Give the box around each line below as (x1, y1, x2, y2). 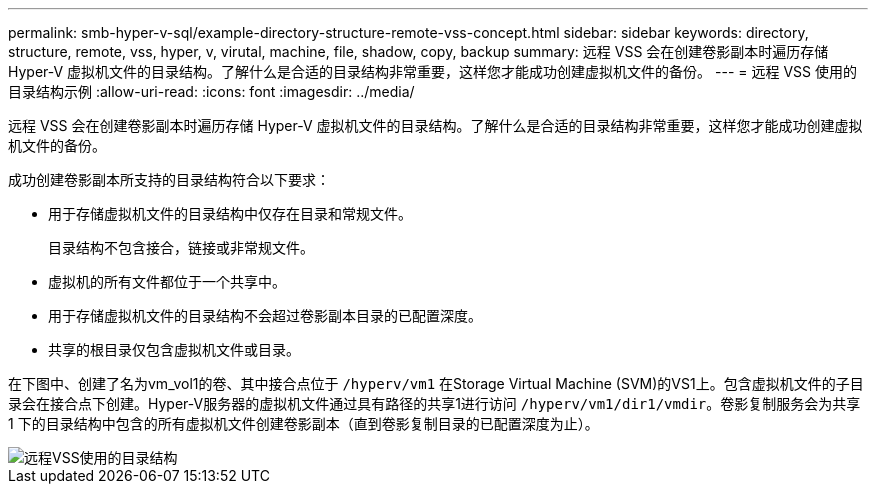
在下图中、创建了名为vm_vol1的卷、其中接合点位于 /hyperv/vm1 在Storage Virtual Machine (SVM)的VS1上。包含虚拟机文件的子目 (8, 375, 864, 392)
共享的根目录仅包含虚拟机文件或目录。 (48, 341, 300, 358)
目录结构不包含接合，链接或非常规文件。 (48, 239, 314, 256)
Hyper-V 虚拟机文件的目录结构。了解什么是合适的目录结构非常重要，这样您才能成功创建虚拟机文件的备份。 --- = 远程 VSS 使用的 (8, 63, 858, 80)
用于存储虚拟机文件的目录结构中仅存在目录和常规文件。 (48, 205, 412, 222)
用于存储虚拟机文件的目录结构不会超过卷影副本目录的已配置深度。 (48, 307, 482, 324)
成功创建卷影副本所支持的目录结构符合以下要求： (8, 171, 330, 188)
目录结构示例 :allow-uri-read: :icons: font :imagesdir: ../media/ (8, 83, 415, 100)
